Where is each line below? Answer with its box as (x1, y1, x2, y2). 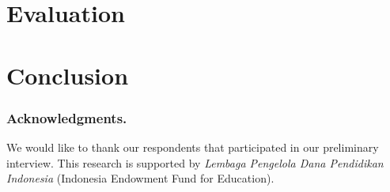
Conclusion (6, 58, 129, 91)
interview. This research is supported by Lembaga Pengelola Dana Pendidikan (6, 154, 384, 171)
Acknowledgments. (6, 107, 127, 127)
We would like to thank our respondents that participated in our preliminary (6, 138, 379, 155)
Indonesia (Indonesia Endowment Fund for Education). (6, 170, 275, 186)
